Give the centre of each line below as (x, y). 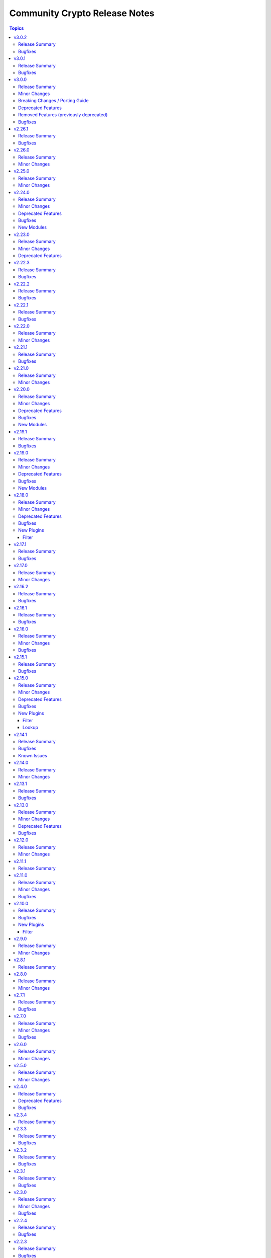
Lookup (31, 728)
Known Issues (33, 755)
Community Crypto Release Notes (82, 13)
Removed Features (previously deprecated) (63, 115)
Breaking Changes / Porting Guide (53, 101)
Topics (17, 28)
